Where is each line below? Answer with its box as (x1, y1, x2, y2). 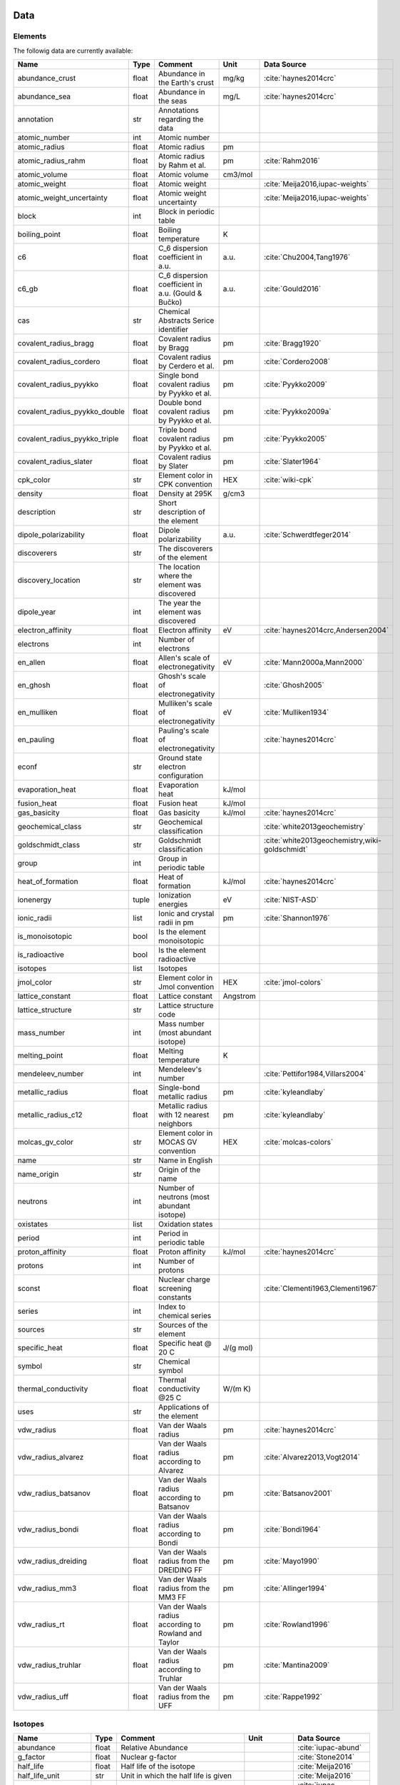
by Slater (158, 461, 189, 471)
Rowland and (158, 1629, 202, 1639)
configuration (158, 771, 203, 781)
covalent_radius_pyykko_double (17, 407, 125, 417)
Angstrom (222, 991, 256, 1001)
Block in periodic (158, 207, 215, 217)
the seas (158, 96, 188, 106)
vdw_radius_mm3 (17, 1584, 77, 1594)
